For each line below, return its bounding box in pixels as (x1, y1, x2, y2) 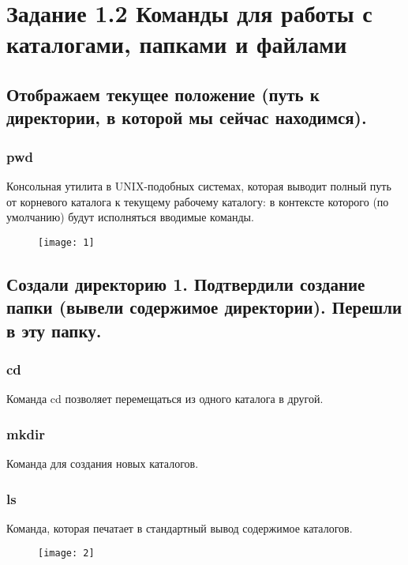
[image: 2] (38, 548, 95, 559)
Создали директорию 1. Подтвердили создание (6, 271, 365, 296)
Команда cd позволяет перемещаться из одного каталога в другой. (6, 390, 324, 407)
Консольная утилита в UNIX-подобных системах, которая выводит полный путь (6, 177, 391, 194)
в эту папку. (6, 318, 102, 342)
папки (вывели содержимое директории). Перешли (6, 295, 402, 319)
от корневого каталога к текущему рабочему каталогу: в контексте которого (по (6, 193, 389, 209)
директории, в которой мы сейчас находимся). (6, 105, 367, 130)
